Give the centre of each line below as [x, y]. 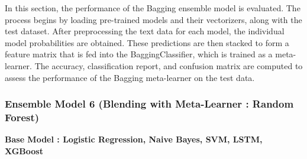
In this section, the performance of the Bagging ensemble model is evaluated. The [153, 8]
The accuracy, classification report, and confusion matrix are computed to [169, 65]
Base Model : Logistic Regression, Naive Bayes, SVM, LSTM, [134, 139]
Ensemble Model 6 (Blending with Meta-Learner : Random [149, 104]
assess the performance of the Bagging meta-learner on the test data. [130, 77]
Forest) [22, 117]
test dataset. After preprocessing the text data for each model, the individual [145, 31]
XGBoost [24, 150]
